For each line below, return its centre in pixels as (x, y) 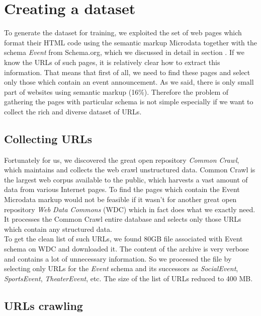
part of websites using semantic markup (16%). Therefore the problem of (116, 91)
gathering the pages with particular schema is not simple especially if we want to (129, 102)
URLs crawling (43, 305)
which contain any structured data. (58, 229)
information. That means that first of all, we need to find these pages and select (127, 72)
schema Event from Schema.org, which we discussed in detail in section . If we (124, 52)
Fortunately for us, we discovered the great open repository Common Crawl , (122, 160)
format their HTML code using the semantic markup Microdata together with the (130, 42)
